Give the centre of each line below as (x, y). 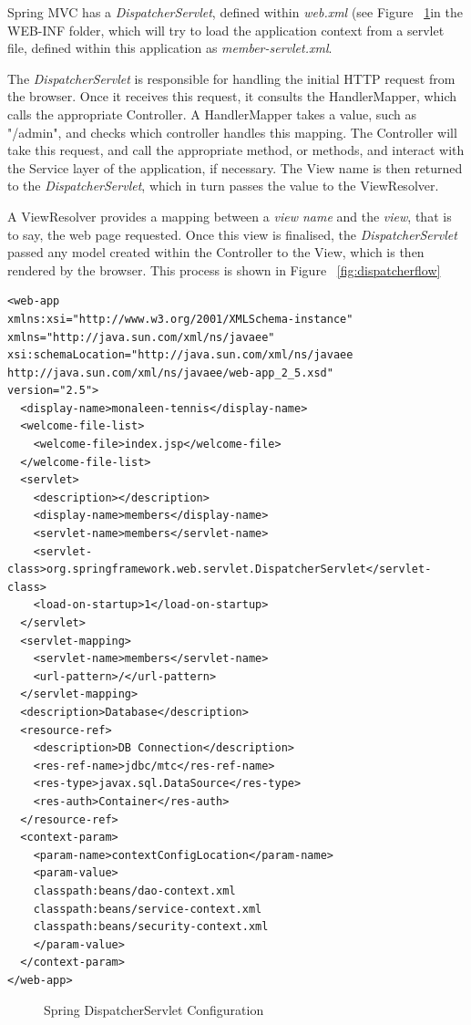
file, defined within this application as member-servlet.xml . (170, 48)
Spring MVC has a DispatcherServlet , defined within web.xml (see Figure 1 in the (235, 12)
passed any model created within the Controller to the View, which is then (216, 252)
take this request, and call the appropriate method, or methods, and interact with (236, 150)
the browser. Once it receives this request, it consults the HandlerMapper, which (232, 96)
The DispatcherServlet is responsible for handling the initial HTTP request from (231, 78)
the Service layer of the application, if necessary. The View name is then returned (235, 167)
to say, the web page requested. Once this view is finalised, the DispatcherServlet (232, 234)
